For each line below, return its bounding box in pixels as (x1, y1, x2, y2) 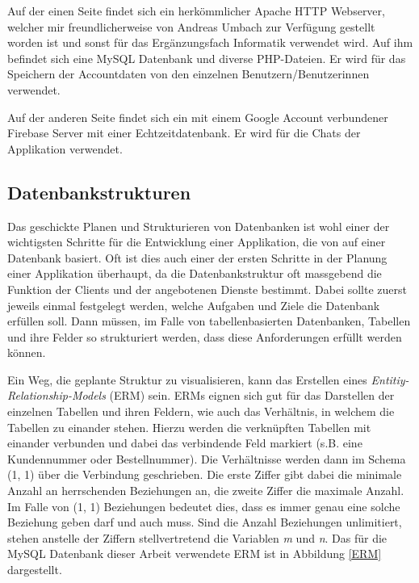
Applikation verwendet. (7, 140, 123, 157)
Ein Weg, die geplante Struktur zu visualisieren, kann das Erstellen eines (7, 371, 367, 388)
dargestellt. (7, 561, 62, 578)
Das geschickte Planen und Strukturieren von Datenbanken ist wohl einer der (7, 217, 390, 234)
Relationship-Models (7, 387, 106, 404)
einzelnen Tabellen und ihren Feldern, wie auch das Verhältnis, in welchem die (7, 403, 395, 420)
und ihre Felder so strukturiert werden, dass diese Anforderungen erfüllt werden (7, 328, 402, 345)
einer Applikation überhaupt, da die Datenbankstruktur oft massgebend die (7, 265, 382, 282)
